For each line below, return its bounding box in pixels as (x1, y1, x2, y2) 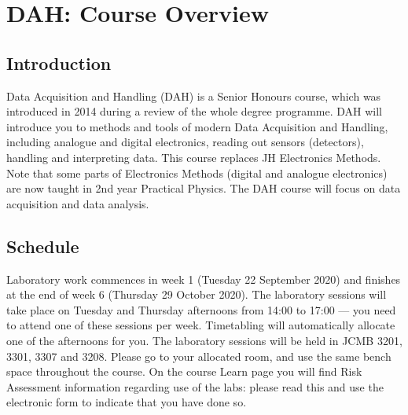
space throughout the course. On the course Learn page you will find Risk (6, 363, 362, 380)
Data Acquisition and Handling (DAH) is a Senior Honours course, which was (6, 87, 381, 104)
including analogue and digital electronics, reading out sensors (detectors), (6, 134, 364, 150)
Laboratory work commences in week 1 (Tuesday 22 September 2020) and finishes (6, 270, 401, 287)
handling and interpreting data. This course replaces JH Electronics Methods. (6, 149, 381, 165)
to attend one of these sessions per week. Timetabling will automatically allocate (6, 317, 395, 333)
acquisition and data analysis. (6, 195, 149, 211)
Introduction (6, 50, 112, 75)
